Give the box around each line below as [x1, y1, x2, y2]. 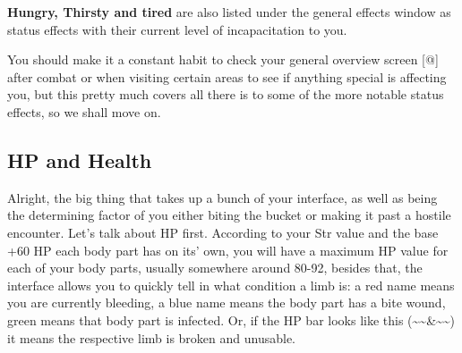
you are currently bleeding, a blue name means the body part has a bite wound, [7, 293, 446, 312]
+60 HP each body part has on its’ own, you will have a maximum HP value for [7, 240, 449, 259]
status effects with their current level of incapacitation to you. [7, 20, 347, 38]
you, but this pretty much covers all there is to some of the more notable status [7, 85, 444, 104]
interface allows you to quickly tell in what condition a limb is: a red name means [7, 275, 455, 294]
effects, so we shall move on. [7, 102, 161, 121]
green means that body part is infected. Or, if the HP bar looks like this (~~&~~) [7, 310, 456, 329]
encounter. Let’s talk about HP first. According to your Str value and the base [7, 223, 439, 241]
